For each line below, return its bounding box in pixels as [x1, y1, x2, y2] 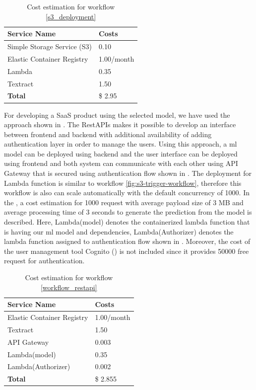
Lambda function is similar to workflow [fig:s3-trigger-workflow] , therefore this [4, 177, 242, 188]
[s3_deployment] [46, 11, 96, 21]
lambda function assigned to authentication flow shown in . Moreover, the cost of [4, 236, 251, 246]
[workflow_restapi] [40, 282, 97, 292]
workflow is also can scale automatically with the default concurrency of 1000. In [4, 187, 250, 198]
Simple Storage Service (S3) [7, 41, 92, 52]
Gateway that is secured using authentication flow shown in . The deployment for [4, 168, 252, 178]
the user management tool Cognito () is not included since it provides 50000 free [4, 245, 249, 256]
